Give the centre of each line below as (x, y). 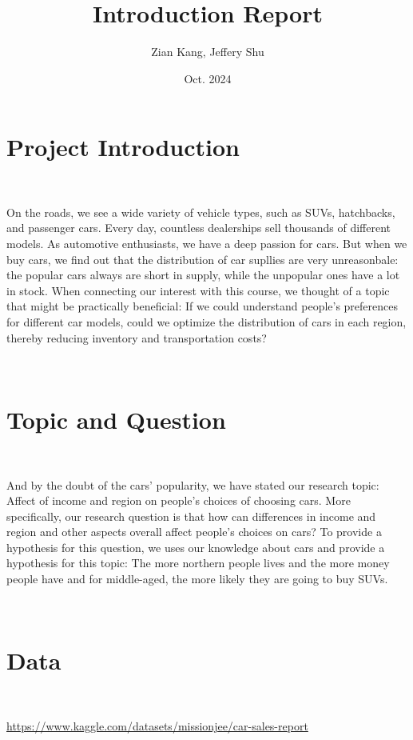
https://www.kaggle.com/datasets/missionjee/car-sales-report (157, 725)
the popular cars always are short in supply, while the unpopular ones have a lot (203, 275)
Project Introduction (123, 147)
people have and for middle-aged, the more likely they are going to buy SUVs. (197, 579)
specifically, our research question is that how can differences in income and (191, 516)
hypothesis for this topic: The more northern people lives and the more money (198, 563)
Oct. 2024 (208, 78)
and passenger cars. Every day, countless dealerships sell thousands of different (199, 228)
